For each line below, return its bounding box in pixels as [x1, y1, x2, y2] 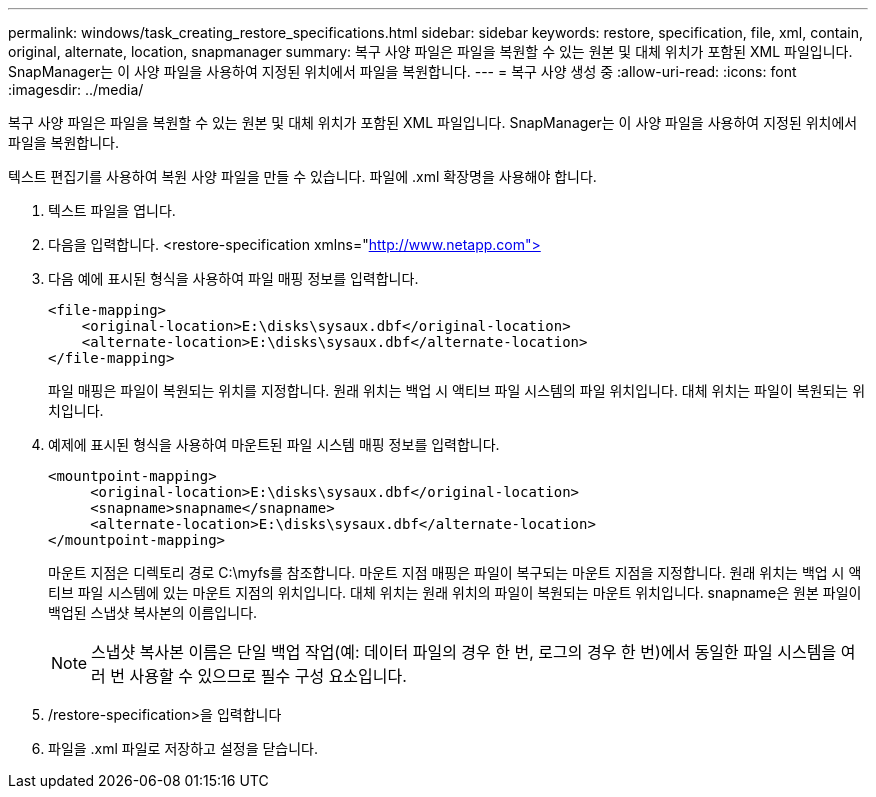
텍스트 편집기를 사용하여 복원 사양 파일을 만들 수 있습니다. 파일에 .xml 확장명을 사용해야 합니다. [8, 168, 597, 185]
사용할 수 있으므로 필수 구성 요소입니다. [129, 666, 407, 686]
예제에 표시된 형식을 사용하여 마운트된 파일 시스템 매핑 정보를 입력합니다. [48, 436, 500, 453]
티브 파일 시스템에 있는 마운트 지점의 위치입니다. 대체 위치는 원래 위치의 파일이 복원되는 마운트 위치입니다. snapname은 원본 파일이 [48, 584, 862, 601]
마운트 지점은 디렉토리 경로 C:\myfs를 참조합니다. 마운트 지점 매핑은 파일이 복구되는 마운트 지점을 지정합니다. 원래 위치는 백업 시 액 [48, 564, 862, 581]
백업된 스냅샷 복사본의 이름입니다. [48, 604, 258, 621]
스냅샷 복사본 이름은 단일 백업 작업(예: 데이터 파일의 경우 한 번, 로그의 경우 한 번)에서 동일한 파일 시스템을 [91, 642, 837, 662]
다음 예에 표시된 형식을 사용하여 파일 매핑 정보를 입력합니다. [48, 270, 419, 287]
